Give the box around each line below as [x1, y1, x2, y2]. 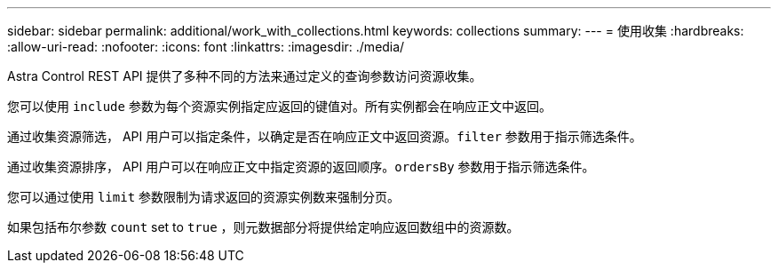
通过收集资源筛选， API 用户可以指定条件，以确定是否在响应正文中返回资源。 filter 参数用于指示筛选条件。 [7, 129, 642, 144]
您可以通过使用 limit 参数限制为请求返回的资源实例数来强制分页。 [7, 189, 401, 204]
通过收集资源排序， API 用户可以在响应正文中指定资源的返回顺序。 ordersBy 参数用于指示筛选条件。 [7, 159, 595, 174]
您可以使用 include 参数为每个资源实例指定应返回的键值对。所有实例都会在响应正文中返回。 [7, 99, 552, 114]
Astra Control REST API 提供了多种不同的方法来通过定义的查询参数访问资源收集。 [7, 68, 482, 83]
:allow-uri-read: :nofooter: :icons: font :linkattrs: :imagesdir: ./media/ [7, 39, 405, 54]
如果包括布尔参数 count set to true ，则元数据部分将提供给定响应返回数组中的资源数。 [7, 219, 520, 234]
